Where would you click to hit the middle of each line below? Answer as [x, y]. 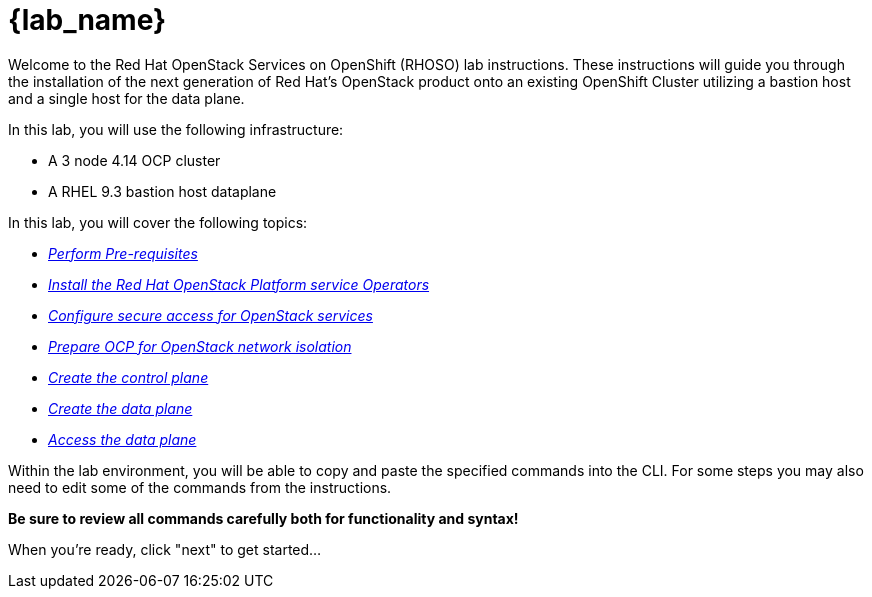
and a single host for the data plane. [126, 98]
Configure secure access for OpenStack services [210, 315]
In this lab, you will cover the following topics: [158, 222]
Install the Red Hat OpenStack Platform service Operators [239, 284]
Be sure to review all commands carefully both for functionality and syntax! [263, 518]
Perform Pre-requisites [123, 253]
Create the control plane [128, 377]
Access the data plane [122, 439]
